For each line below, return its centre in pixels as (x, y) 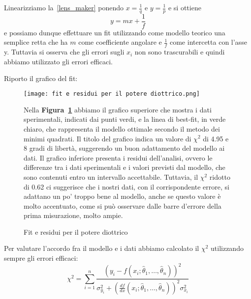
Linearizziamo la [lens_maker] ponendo (64, 7)
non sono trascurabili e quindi (180, 52)
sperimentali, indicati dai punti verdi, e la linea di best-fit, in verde (125, 119)
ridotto (220, 177)
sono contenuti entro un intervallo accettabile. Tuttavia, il (111, 177)
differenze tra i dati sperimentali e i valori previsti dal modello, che (125, 167)
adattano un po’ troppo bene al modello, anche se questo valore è (122, 196)
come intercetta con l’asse (208, 42)
